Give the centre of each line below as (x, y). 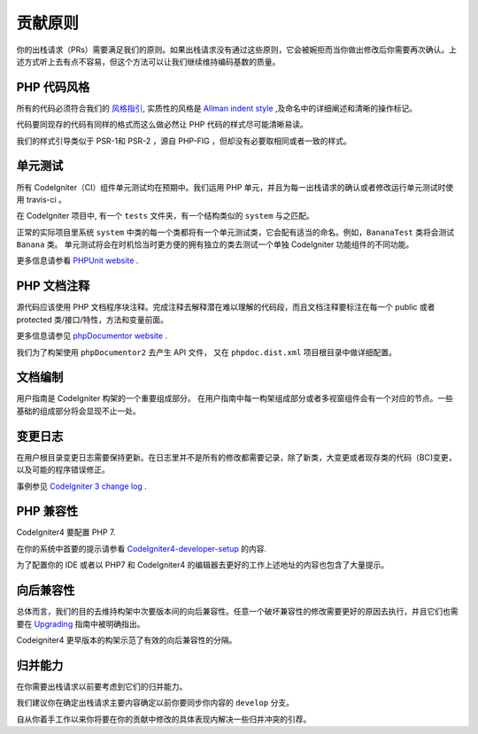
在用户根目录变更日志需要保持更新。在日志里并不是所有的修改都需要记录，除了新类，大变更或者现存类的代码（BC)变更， (236, 457)
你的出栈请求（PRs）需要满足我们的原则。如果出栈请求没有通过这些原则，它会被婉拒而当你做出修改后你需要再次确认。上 (237, 50)
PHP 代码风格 (53, 87)
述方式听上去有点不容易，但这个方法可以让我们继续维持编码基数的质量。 (148, 61)
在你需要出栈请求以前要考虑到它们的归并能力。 (102, 686)
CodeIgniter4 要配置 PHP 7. (66, 532)
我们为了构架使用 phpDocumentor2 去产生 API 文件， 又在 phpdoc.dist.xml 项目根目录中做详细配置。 (207, 352)
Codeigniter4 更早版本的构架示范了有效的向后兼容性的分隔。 (127, 640)
